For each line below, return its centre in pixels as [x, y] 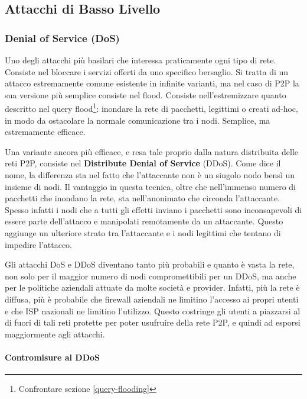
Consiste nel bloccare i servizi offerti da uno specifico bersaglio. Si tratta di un [147, 71]
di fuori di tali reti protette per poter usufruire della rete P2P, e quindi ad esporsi [153, 322]
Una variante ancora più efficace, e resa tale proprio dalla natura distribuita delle [152, 151]
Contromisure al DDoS [53, 357]
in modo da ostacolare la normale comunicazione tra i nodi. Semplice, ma [138, 120]
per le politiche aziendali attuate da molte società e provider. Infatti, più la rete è [152, 287]
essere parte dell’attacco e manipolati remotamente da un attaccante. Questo [144, 221]
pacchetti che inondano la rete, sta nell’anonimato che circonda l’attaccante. [143, 198]
